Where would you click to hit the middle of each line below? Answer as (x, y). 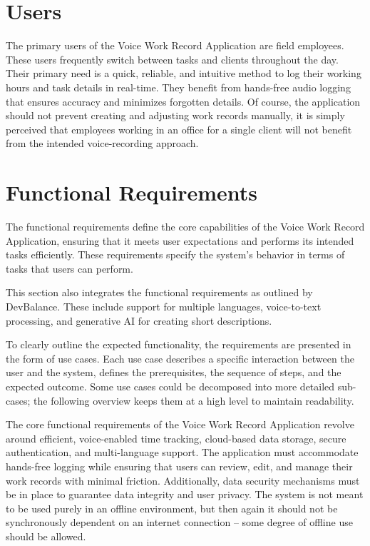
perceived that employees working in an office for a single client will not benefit (179, 129)
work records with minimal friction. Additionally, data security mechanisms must (183, 480)
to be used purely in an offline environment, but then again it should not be (172, 508)
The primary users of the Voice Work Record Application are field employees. (175, 45)
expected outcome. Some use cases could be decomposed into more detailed (170, 386)
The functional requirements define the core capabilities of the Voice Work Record (185, 226)
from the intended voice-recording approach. (102, 143)
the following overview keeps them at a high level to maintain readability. (194, 400)
